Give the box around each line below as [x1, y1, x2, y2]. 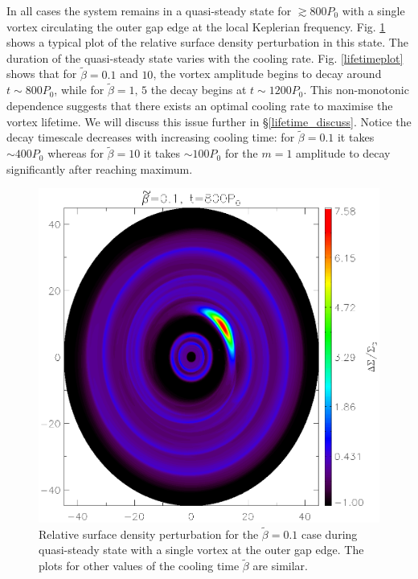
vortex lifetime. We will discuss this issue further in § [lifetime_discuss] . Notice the [6, 113, 412, 129]
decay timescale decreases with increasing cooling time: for [6, 129, 295, 146]
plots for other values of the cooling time [39, 557, 240, 574]
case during [301, 525, 358, 542]
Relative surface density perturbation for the [39, 525, 259, 542]
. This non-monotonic [303, 81, 409, 98]
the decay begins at [150, 81, 247, 98]
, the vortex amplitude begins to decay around [153, 65, 382, 82]
